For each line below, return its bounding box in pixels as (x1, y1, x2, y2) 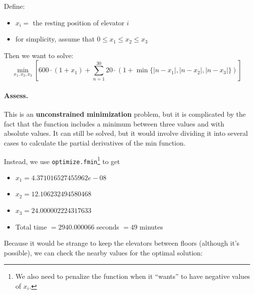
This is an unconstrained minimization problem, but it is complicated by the (4, 109, 246, 119)
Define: (4, 1, 25, 11)
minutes (139, 221, 163, 231)
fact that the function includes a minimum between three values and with (4, 118, 224, 128)
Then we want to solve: (4, 50, 73, 60)
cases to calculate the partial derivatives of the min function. (4, 137, 186, 147)
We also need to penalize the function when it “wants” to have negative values (15, 271, 250, 281)
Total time (15, 221, 47, 231)
